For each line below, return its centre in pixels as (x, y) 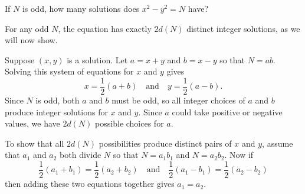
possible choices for (129, 123)
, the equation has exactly (105, 28)
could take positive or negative (227, 111)
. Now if (239, 155)
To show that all (35, 143)
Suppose (20, 59)
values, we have (32, 123)
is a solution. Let (97, 59)
